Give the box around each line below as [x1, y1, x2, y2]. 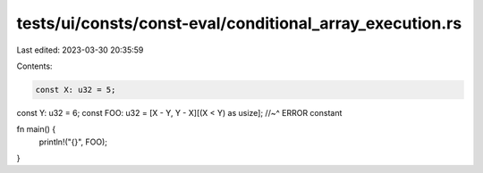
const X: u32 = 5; [35, 85, 116, 95]
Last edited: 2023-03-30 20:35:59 [16, 45, 144, 55]
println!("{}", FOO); [38, 136, 107, 147]
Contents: [16, 61, 53, 71]
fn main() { [16, 124, 56, 135]
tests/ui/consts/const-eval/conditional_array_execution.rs [16, 13, 462, 33]
